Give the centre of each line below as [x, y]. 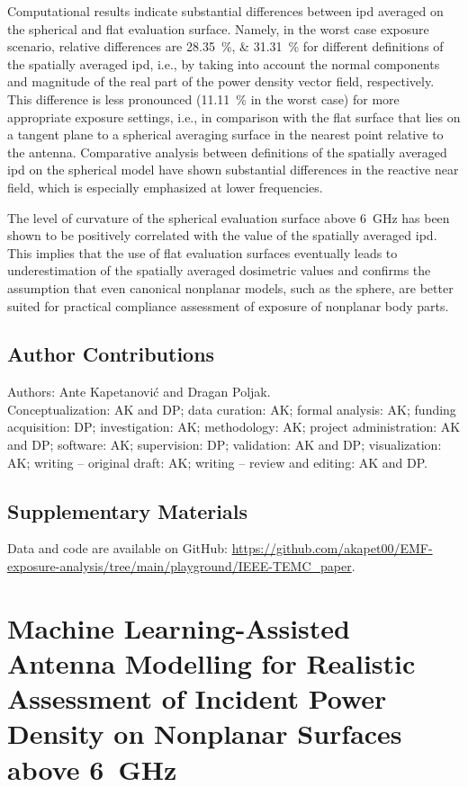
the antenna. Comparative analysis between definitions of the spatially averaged [227, 152]
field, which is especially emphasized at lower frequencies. [165, 187]
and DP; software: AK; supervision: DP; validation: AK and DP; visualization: [225, 445]
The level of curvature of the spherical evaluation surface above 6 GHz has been [229, 217]
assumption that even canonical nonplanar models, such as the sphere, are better [230, 287]
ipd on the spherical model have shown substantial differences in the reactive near [233, 170]
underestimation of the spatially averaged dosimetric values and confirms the [219, 270]
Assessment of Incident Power [197, 698]
